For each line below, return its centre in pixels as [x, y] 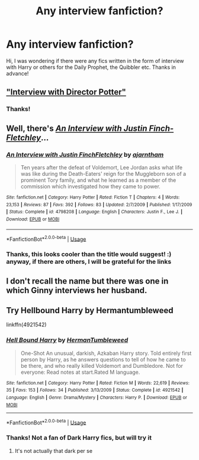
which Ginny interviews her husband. [77, 290]
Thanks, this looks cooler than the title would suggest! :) [89, 254]
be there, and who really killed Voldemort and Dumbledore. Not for [102, 366]
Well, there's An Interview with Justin [77, 128]
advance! [17, 73]
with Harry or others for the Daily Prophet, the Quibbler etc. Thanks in [91, 67]
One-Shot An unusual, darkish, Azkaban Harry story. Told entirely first [106, 353]
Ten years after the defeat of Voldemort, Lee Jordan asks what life [101, 167]
